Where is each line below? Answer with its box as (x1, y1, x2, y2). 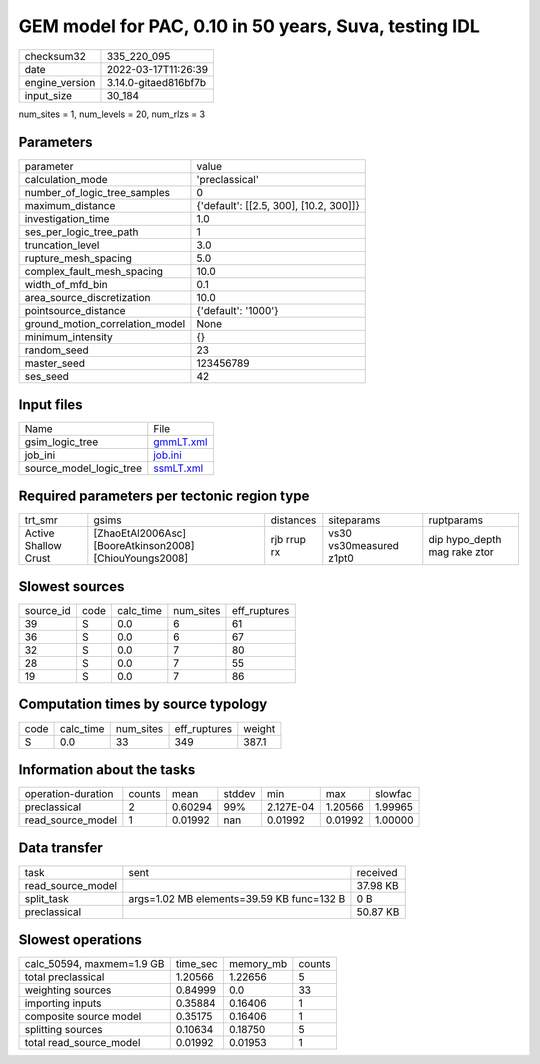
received (356, 865, 399, 879)
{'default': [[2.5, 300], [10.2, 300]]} (196, 199, 360, 213)
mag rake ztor (428, 545, 494, 559)
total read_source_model (24, 1036, 141, 1050)
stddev (223, 787, 256, 801)
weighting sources (24, 983, 112, 997)
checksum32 (24, 49, 87, 63)
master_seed (24, 356, 85, 370)
